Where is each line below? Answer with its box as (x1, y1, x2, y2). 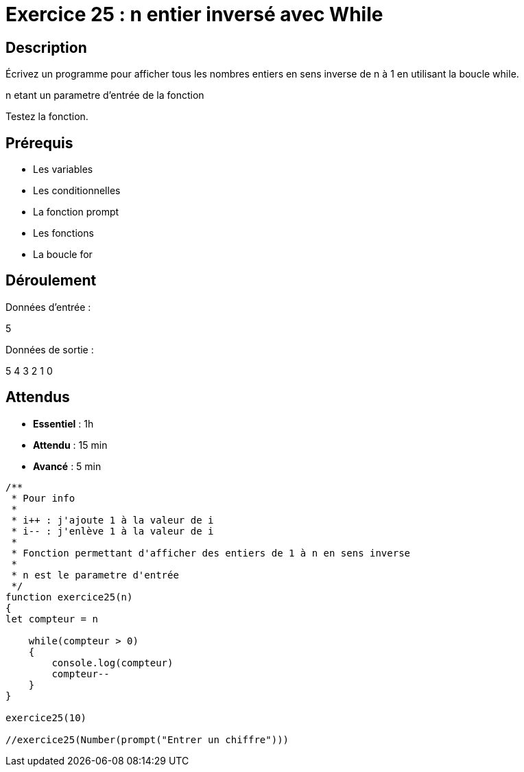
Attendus (5, 388, 70, 406)
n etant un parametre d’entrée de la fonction (5, 89, 204, 102)
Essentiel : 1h (33, 417, 94, 430)
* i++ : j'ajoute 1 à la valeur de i (11, 514, 214, 526)
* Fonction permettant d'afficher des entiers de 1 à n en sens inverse (11, 547, 411, 559)
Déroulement (5, 272, 97, 290)
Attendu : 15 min (33, 438, 108, 451)
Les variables (33, 163, 93, 176)
